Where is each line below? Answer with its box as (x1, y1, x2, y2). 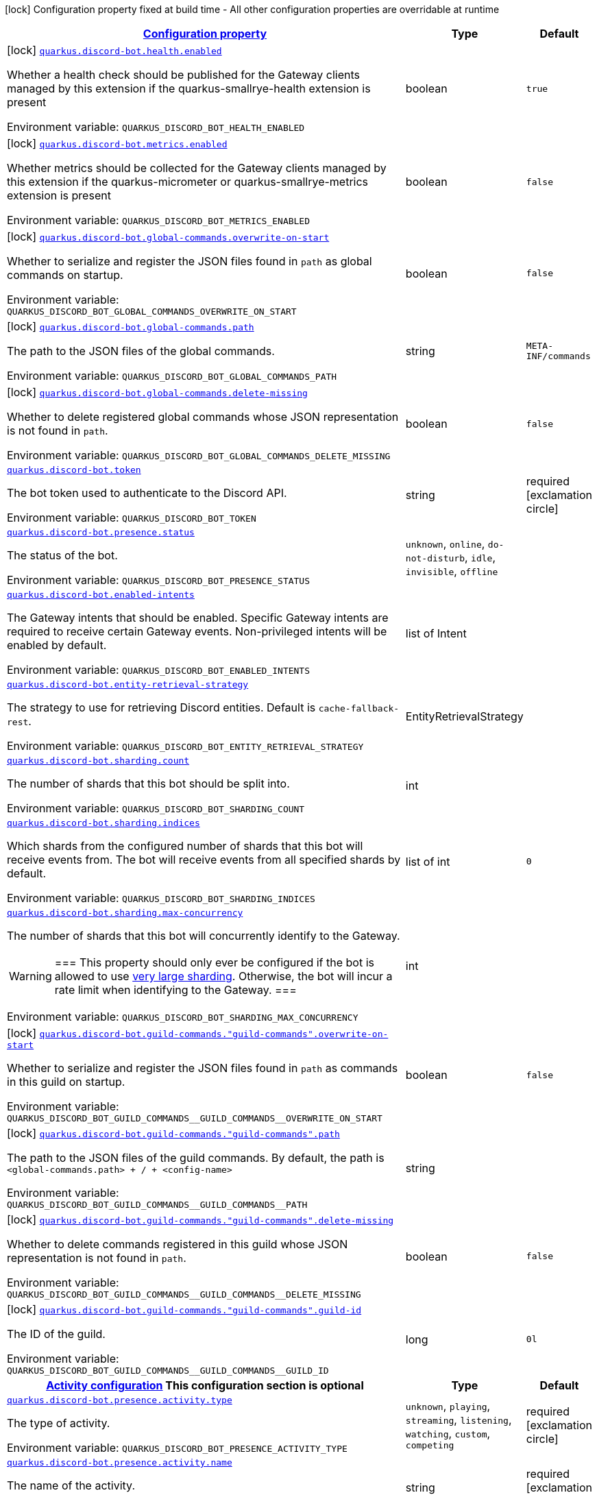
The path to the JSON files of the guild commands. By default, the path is (7, 1151, 385, 1165)
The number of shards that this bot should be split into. (7, 777, 290, 790)
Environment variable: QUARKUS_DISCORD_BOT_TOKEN (7, 511, 256, 524)
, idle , (464, 550, 496, 564)
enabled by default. (7, 638, 107, 652)
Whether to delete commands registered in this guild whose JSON (7, 1237, 348, 1251)
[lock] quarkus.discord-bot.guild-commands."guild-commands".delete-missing (7, 1213, 394, 1226)
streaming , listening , (405, 1413, 512, 1426)
